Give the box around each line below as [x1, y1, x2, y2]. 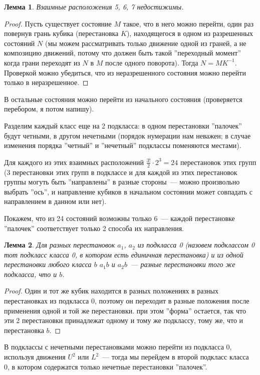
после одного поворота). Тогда [105, 57, 198, 67]
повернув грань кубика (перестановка [4, 28, 119, 38]
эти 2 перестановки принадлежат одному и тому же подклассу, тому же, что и [4, 315, 243, 325]
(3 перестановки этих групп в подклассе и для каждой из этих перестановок [4, 166, 237, 177]
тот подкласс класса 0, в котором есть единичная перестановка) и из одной [4, 249, 243, 259]
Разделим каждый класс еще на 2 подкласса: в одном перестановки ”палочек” [4, 120, 242, 130]
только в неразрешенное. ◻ [4, 77, 89, 87]
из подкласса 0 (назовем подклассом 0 [137, 239, 255, 250]
